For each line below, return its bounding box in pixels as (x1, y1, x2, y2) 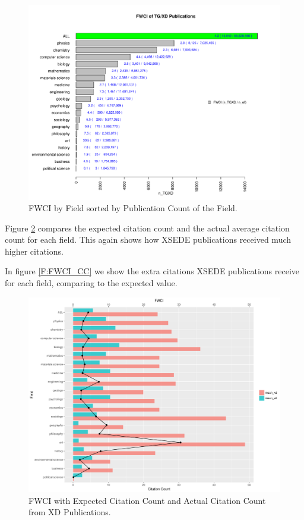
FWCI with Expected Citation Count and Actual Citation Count (28, 494, 266, 506)
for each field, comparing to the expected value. (5, 277, 178, 289)
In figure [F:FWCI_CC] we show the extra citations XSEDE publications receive (5, 265, 299, 277)
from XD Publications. (28, 506, 111, 518)
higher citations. (5, 245, 64, 257)
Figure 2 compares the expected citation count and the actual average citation (5, 221, 290, 234)
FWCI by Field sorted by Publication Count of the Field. (28, 202, 237, 214)
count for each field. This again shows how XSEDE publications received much (5, 233, 292, 246)
